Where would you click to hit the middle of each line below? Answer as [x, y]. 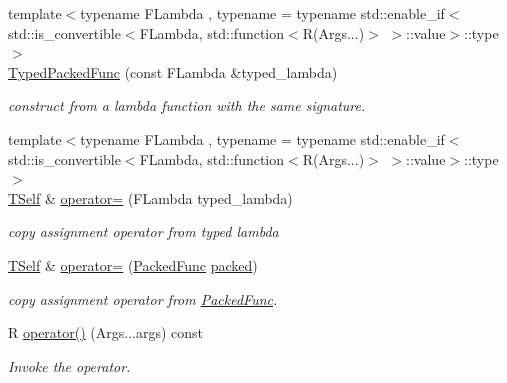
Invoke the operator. [69, 365]
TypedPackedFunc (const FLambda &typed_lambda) [173, 71]
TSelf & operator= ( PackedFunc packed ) [133, 264]
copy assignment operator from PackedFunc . [143, 298]
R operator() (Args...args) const [106, 332]
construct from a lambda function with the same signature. [187, 105]
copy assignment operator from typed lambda [143, 231]
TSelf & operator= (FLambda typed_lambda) [150, 197]
